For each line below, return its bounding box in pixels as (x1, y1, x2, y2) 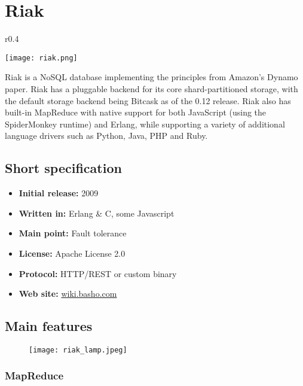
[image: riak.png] (5, 53, 78, 62)
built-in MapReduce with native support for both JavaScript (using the (5, 106, 267, 118)
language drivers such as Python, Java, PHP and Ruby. (5, 129, 208, 142)
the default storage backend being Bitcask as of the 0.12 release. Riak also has (5, 94, 291, 107)
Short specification (5, 159, 122, 177)
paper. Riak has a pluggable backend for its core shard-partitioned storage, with (5, 82, 298, 95)
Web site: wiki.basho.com (19, 287, 117, 300)
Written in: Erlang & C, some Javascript (19, 206, 175, 219)
